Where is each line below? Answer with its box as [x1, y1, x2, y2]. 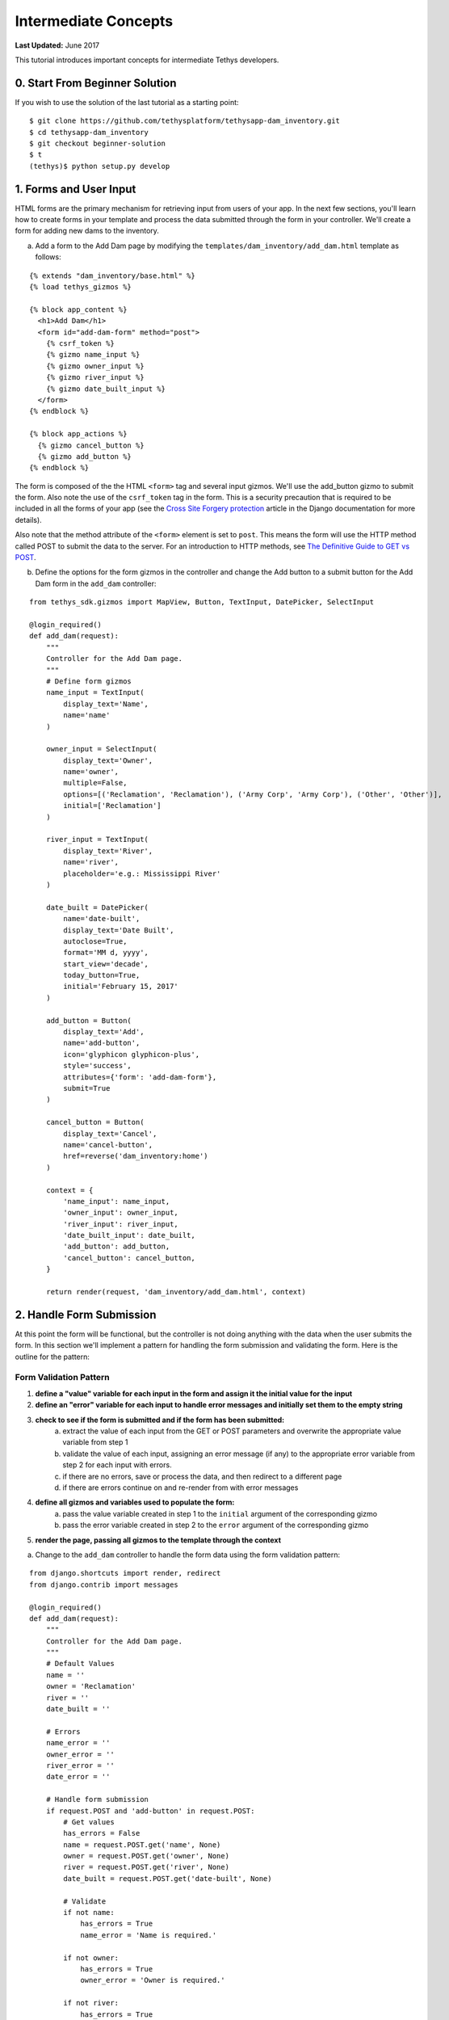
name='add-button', [63, 1038, 141, 1048]
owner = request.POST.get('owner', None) [63, 1851, 230, 1861]
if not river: [63, 1998, 120, 2008]
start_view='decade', [63, 959, 149, 969]
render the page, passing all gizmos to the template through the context [35, 1535, 282, 1545]
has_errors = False [63, 1829, 141, 1838]
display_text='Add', [63, 1027, 145, 1037]
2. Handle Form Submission [15, 1307, 157, 1321]
